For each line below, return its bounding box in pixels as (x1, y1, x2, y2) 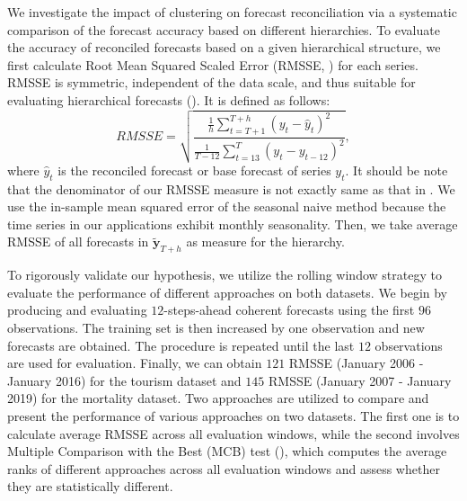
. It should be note (345, 160, 448, 179)
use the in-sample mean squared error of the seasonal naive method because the (7, 197, 446, 216)
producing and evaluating (7, 300, 147, 319)
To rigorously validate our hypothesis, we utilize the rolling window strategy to (7, 265, 442, 284)
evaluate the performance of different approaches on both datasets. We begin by (7, 282, 447, 301)
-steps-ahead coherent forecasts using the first (163, 300, 415, 319)
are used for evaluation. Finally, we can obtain (7, 353, 262, 372)
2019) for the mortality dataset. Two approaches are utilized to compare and (7, 389, 429, 407)
